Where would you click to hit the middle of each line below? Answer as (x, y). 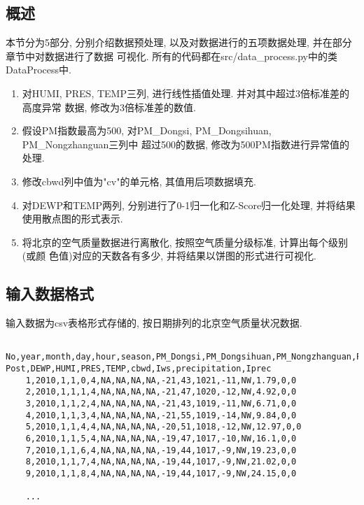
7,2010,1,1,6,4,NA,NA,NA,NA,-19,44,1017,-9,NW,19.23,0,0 (161, 450)
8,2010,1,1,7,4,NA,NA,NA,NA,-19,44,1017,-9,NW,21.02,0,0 (161, 462)
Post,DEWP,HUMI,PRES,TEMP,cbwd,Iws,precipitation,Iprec (139, 369)
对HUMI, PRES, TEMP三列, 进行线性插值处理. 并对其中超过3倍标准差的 (186, 93)
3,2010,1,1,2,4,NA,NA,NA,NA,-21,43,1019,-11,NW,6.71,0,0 (161, 404)
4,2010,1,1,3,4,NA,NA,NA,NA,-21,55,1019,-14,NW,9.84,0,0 (161, 415)
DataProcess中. (38, 70)
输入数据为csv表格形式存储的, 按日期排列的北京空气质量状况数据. (154, 323)
